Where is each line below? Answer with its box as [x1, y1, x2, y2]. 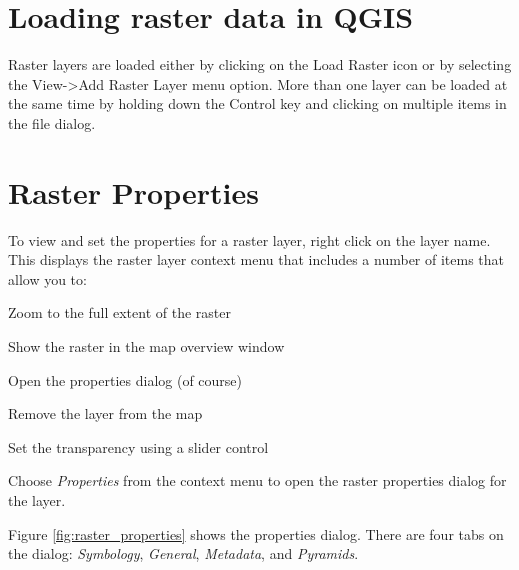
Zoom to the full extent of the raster [8, 302, 231, 323]
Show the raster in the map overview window [8, 336, 285, 356]
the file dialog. [8, 112, 96, 133]
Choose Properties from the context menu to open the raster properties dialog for [8, 470, 507, 491]
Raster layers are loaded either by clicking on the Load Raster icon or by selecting [8, 54, 512, 75]
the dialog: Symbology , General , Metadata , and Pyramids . [8, 543, 359, 564]
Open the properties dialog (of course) [8, 369, 243, 390]
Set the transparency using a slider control [8, 436, 269, 457]
